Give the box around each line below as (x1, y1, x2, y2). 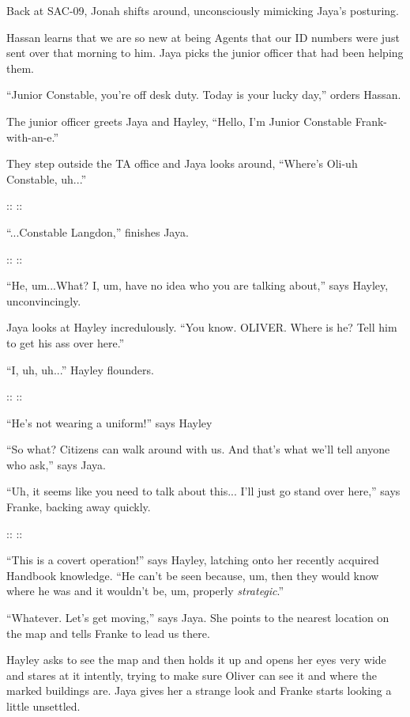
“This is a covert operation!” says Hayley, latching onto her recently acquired (6, 552, 379, 568)
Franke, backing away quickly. (6, 499, 151, 515)
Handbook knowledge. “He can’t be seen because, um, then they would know (6, 567, 379, 583)
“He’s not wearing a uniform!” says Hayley (6, 414, 213, 431)
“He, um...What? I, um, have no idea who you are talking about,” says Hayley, (6, 277, 389, 294)
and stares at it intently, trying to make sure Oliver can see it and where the (6, 666, 378, 683)
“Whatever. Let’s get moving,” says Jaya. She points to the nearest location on (6, 609, 389, 626)
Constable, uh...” (6, 170, 87, 187)
